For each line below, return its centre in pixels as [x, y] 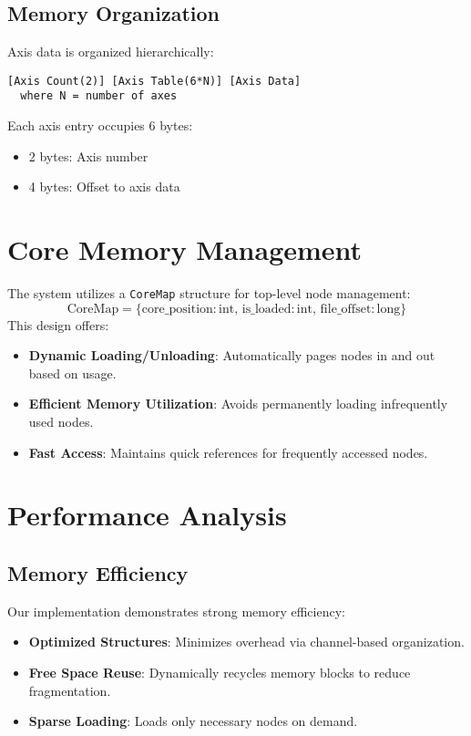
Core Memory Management [185, 249]
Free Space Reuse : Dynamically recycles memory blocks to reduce [220, 672]
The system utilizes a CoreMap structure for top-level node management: [209, 293]
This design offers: [58, 324]
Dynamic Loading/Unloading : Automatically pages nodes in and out [232, 355]
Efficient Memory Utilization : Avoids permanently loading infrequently [238, 404]
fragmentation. [70, 690]
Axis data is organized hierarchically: [111, 52]
